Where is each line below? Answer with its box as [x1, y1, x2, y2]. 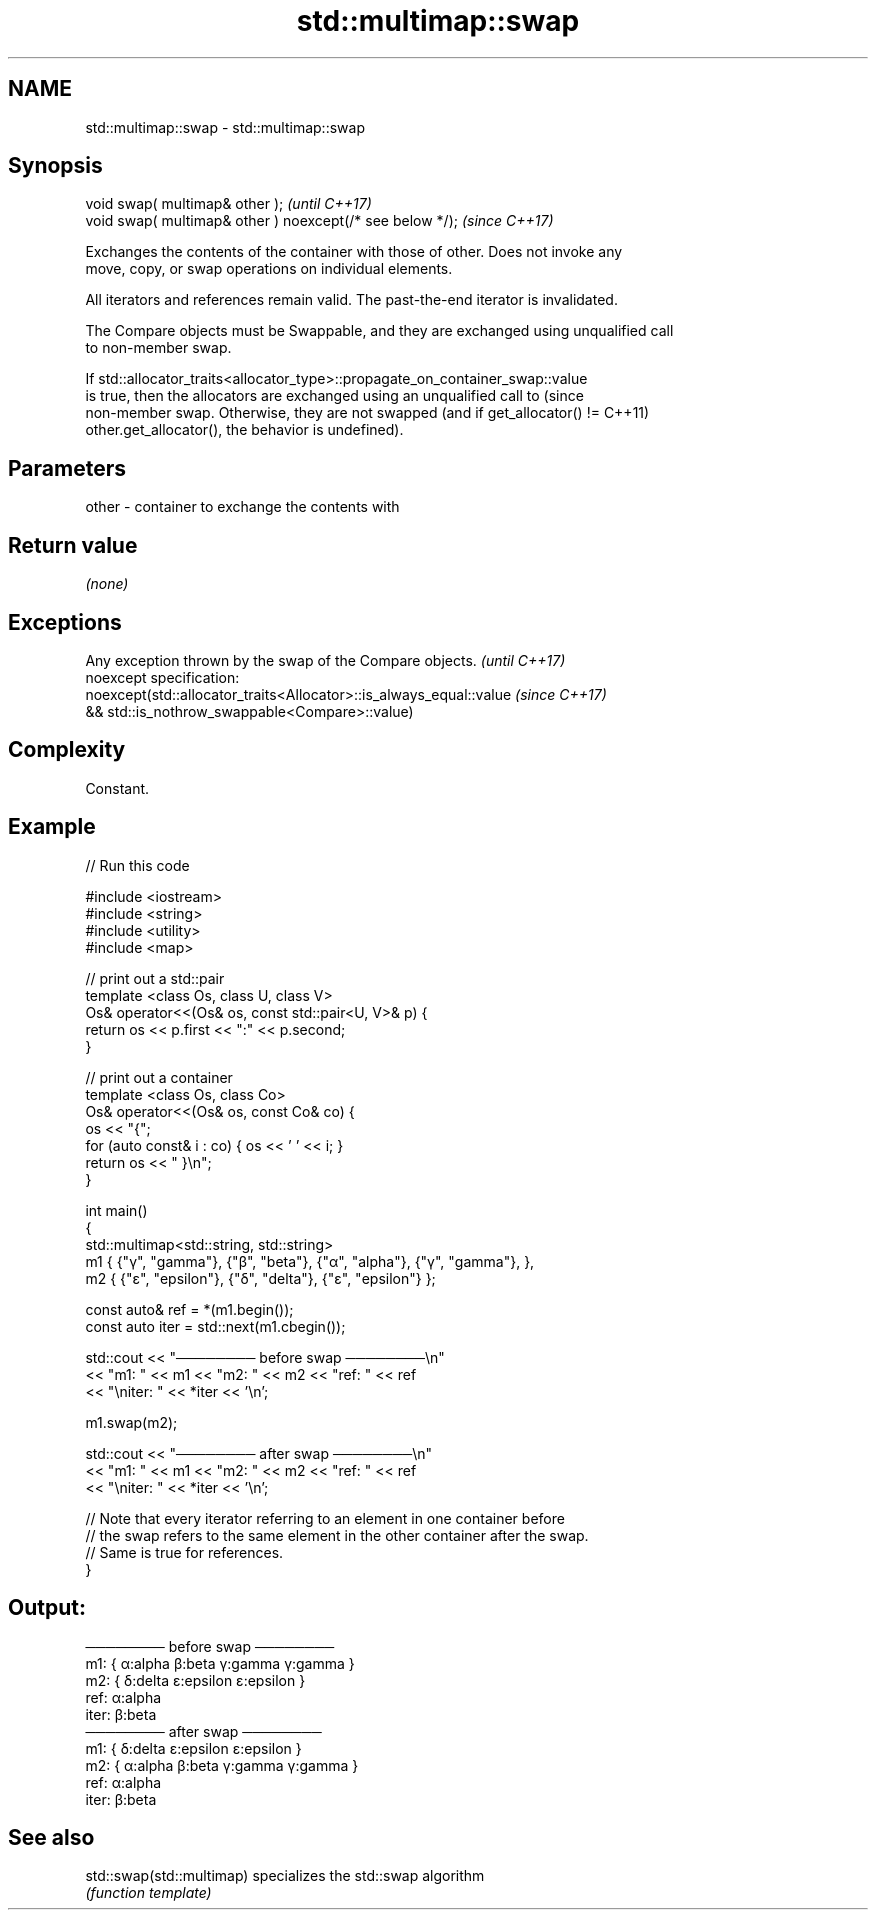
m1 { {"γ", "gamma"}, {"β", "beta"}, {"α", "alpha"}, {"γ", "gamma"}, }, [85, 1252, 535, 1270]
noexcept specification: [85, 668, 240, 686]
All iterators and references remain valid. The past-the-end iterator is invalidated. [85, 291, 618, 309]
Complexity [8, 737, 126, 763]
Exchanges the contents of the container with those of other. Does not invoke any [85, 243, 623, 261]
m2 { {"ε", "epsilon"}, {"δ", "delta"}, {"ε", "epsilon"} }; [85, 1269, 436, 1287]
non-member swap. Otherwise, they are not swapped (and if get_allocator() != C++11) [85, 404, 650, 422]
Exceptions [8, 609, 122, 635]
